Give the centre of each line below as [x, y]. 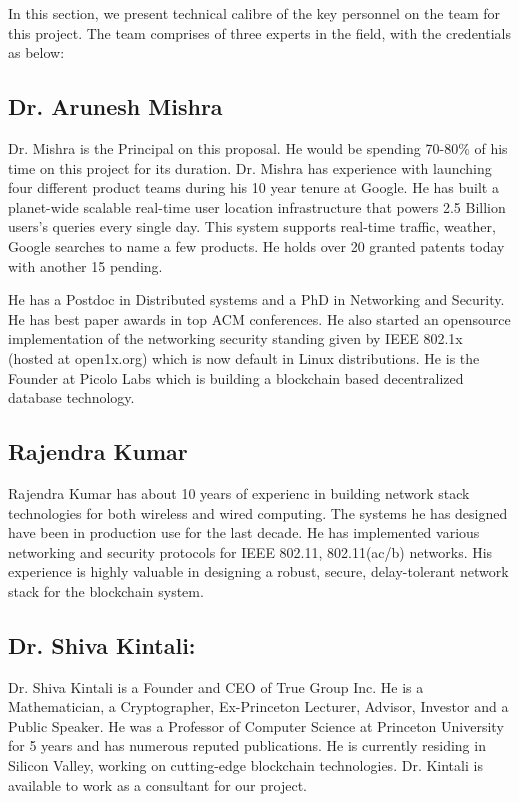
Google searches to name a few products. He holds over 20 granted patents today [256, 245]
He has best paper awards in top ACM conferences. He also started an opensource [259, 318]
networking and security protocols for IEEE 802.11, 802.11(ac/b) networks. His [250, 551]
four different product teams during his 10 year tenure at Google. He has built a [253, 187]
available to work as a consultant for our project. [157, 784]
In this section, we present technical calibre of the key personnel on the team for [254, 13]
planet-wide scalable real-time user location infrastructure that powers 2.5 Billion [257, 206]
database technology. [71, 397]
